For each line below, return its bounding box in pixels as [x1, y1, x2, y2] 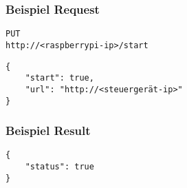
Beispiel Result [5, 122, 91, 139]
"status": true [25, 162, 94, 172]
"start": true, [25, 73, 94, 83]
